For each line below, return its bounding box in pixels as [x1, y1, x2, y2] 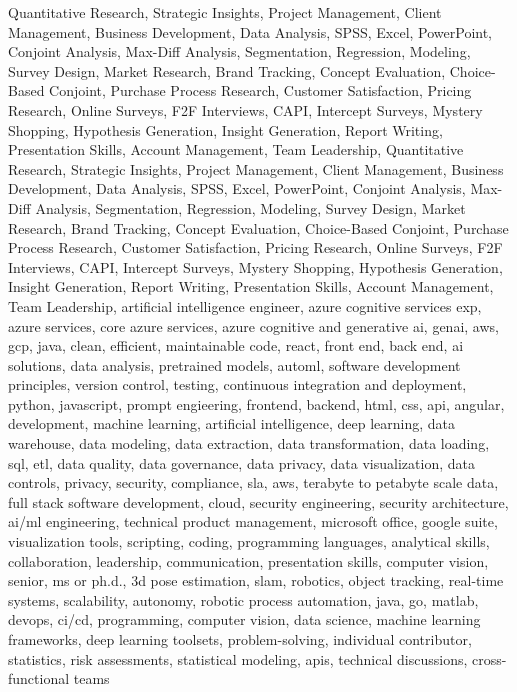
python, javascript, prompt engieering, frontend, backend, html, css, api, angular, [8, 393, 505, 414]
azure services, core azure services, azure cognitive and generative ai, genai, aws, [8, 315, 499, 336]
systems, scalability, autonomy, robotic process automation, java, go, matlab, [8, 589, 479, 610]
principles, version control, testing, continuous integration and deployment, [8, 374, 467, 395]
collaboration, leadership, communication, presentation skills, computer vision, [8, 550, 489, 571]
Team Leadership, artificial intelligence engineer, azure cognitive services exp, [8, 295, 482, 316]
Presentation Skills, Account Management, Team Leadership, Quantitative [8, 139, 464, 160]
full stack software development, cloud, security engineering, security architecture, [8, 491, 509, 512]
